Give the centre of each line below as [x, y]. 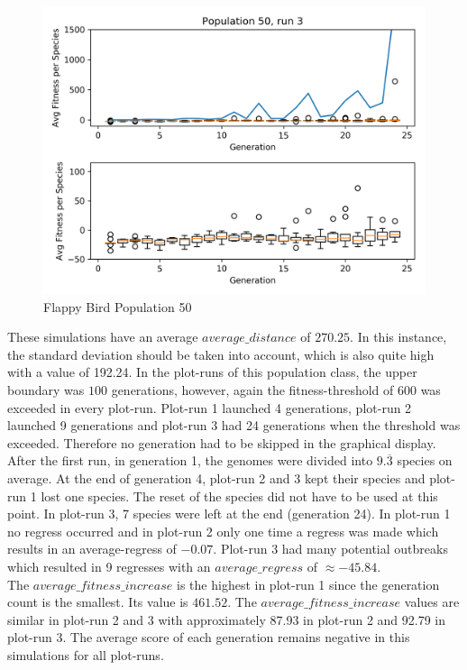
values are [432, 602]
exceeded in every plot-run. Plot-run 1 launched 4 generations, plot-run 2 [210, 407]
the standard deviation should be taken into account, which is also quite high [221, 354]
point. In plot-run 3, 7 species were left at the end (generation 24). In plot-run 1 [229, 514]
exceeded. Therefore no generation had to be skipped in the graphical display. [222, 442]
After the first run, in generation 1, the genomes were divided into [190, 460]
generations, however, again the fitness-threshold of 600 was [276, 389]
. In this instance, [398, 337]
